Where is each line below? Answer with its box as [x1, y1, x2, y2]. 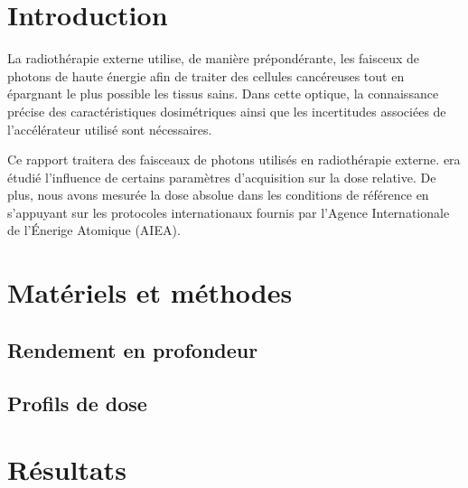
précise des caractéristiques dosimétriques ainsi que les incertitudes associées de [7, 101, 446, 120]
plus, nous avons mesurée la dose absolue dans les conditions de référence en [7, 185, 429, 204]
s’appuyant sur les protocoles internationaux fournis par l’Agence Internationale [7, 202, 450, 221]
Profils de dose [7, 389, 147, 417]
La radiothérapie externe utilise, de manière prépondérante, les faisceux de [7, 49, 420, 68]
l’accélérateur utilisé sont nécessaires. [7, 119, 212, 138]
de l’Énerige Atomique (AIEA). [7, 221, 181, 239]
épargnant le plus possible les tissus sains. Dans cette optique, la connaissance [7, 84, 439, 103]
